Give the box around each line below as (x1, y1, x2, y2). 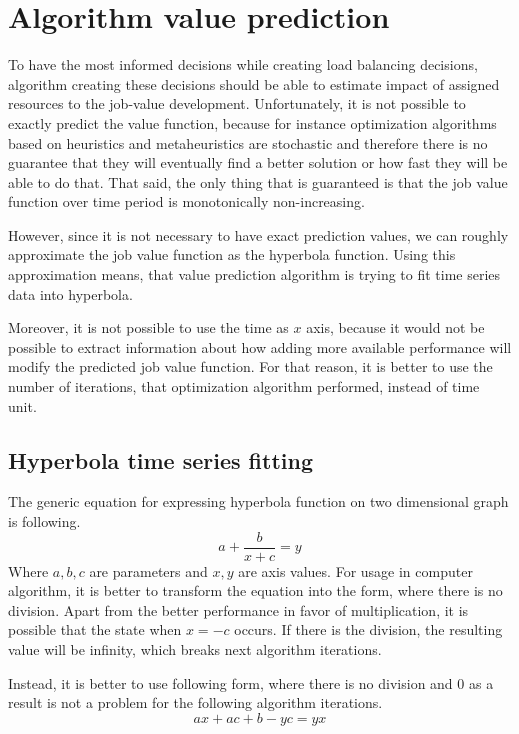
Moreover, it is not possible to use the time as (8, 317, 289, 338)
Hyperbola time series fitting (8, 444, 314, 475)
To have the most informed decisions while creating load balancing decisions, (8, 54, 478, 75)
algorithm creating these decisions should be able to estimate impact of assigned (8, 73, 500, 94)
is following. (8, 511, 81, 532)
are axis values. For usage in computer (238, 560, 473, 581)
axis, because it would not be (306, 317, 485, 338)
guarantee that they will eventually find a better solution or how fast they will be (8, 152, 508, 173)
